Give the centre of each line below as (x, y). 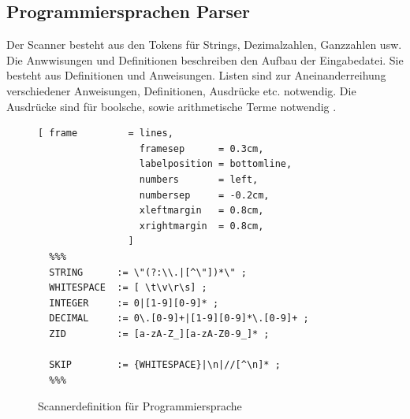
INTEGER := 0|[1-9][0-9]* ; (134, 303)
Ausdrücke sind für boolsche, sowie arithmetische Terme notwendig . (171, 106)
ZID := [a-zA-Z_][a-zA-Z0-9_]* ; (159, 334)
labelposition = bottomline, (216, 164)
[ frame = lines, (106, 133)
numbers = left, (199, 179)
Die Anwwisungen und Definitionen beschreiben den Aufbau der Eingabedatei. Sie (205, 59)
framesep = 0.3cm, (201, 148)
